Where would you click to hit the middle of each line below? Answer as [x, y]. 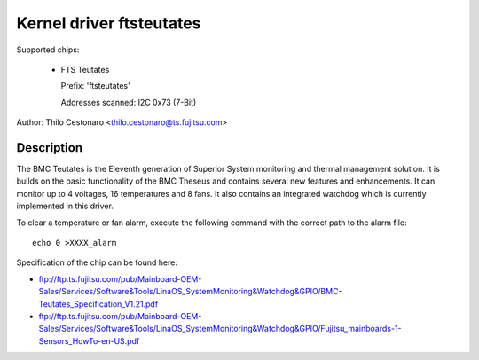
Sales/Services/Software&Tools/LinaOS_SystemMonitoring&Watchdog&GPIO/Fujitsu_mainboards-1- [220, 329]
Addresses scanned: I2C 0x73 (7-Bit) [129, 102]
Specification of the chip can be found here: [97, 262]
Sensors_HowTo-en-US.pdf [89, 340]
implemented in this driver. [65, 206]
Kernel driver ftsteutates [109, 23]
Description [50, 148]
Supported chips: [48, 50]
